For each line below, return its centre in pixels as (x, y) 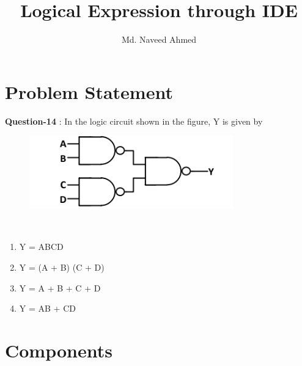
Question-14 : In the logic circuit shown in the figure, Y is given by (134, 121)
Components (59, 350)
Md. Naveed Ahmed (159, 39)
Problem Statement (89, 91)
